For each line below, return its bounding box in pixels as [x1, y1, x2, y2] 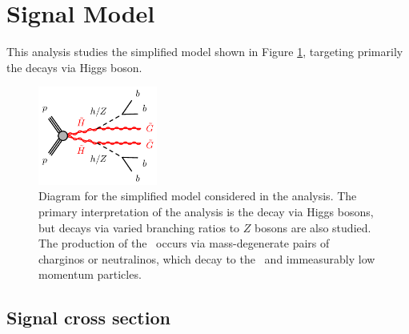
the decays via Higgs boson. [6, 58, 142, 75]
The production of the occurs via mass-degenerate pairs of [38, 235, 330, 252]
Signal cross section [6, 305, 170, 330]
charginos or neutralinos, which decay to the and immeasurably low [38, 250, 375, 267]
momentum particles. [38, 266, 142, 283]
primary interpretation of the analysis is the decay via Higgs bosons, [38, 203, 374, 219]
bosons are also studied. [255, 219, 371, 235]
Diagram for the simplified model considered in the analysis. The [38, 187, 357, 204]
